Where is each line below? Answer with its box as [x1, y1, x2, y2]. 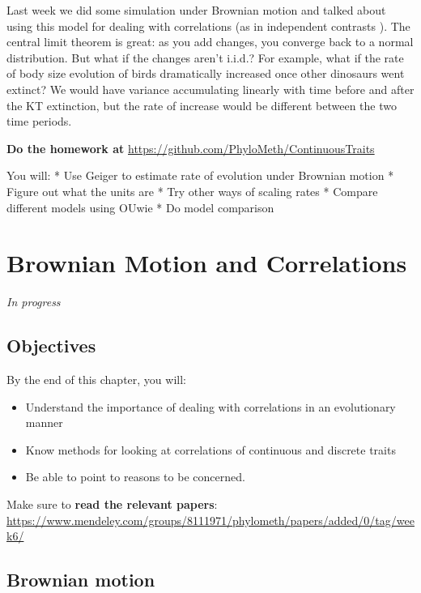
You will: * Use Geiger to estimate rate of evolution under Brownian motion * [6, 167, 394, 184]
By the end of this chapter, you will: [6, 371, 186, 388]
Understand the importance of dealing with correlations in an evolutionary [25, 398, 396, 415]
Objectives [6, 333, 96, 358]
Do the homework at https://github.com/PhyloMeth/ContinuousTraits [6, 139, 375, 156]
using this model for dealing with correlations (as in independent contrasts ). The [6, 17, 410, 34]
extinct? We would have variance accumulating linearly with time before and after [6, 80, 415, 97]
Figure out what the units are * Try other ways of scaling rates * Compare [6, 182, 378, 199]
